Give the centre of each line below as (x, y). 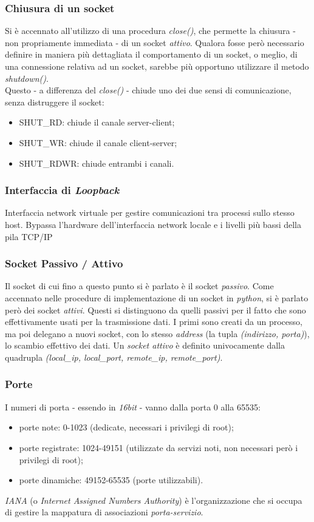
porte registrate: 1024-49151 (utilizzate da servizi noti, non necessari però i (159, 447)
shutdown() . (27, 78)
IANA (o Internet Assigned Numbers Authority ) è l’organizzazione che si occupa (154, 500)
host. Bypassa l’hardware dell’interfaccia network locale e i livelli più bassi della (153, 224)
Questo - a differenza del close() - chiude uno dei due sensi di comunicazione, (148, 90)
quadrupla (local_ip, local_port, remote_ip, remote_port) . (114, 357)
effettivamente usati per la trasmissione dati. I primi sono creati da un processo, (154, 322)
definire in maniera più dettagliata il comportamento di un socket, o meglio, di (151, 54)
